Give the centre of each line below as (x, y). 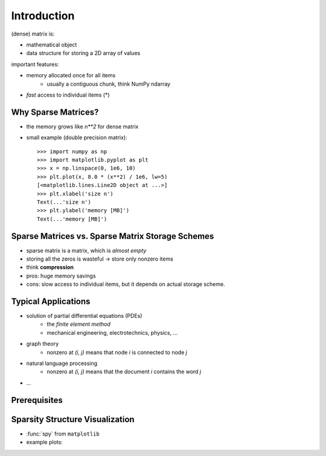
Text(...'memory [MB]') (72, 219)
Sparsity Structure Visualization (73, 419)
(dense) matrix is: (33, 34)
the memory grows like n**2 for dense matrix (82, 126)
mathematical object (52, 45)
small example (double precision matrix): (77, 138)
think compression (50, 267)
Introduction (43, 16)
